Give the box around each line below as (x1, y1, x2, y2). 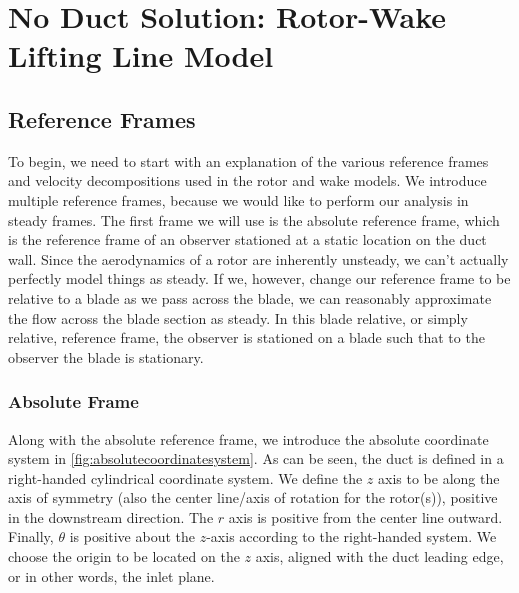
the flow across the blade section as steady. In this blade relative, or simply (8, 307, 468, 328)
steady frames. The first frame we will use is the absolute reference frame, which (8, 209, 500, 230)
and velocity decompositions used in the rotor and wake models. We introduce (8, 170, 487, 191)
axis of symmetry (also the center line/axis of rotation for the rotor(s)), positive (8, 487, 498, 508)
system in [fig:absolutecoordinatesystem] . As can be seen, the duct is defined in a (8, 448, 504, 469)
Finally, (8, 526, 54, 547)
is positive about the (69, 526, 196, 547)
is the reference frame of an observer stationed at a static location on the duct (8, 229, 487, 250)
